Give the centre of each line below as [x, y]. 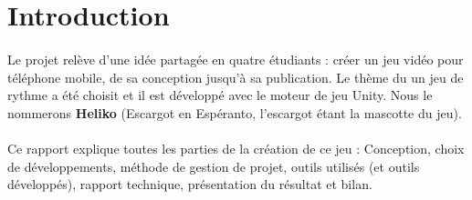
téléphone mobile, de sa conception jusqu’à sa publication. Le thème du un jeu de [236, 77]
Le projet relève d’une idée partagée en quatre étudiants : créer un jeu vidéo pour [236, 59]
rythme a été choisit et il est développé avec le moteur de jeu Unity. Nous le [220, 95]
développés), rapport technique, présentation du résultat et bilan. [190, 184]
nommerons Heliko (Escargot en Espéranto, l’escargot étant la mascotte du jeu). [235, 112]
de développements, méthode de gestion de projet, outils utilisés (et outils [214, 166]
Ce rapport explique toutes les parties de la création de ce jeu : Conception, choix [236, 148]
